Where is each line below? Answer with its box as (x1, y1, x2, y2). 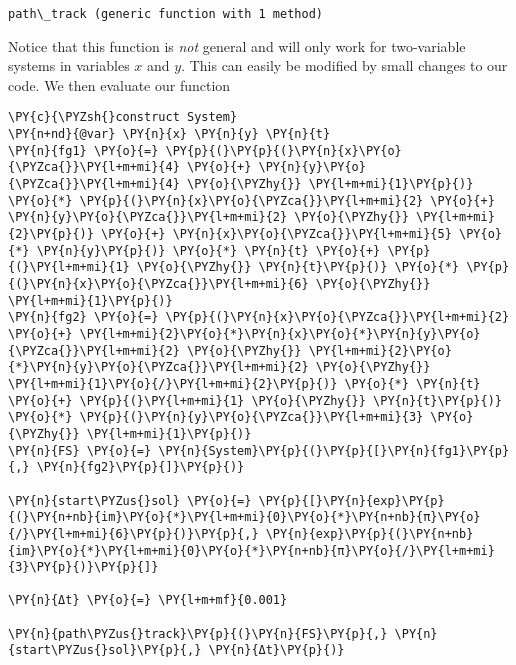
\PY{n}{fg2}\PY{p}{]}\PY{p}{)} (36, 460, 245, 475)
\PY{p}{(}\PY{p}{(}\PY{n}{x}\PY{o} (165, 143, 402, 158)
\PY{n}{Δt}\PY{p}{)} (208, 643, 345, 658)
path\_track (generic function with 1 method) (8, 7, 323, 21)
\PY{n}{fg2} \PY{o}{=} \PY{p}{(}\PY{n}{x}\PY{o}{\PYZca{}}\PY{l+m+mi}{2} (8, 310, 510, 325)
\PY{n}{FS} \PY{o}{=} (8, 443, 152, 458)
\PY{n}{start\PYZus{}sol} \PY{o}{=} (8, 493, 252, 508)
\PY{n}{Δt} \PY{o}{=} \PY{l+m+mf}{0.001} (8, 593, 288, 608)
